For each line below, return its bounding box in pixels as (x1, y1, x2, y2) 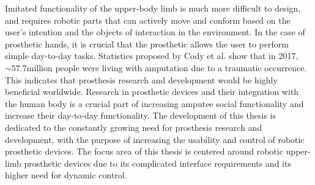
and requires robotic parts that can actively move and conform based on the (5, 13, 291, 26)
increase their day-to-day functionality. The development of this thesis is (5, 109, 276, 122)
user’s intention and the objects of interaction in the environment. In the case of (5, 26, 305, 38)
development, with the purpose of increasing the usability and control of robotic (5, 133, 305, 145)
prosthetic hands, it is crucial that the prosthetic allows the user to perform (5, 37, 289, 50)
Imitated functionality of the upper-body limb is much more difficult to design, (5, 2, 301, 14)
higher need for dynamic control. (5, 169, 127, 181)
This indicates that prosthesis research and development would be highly (5, 73, 278, 86)
